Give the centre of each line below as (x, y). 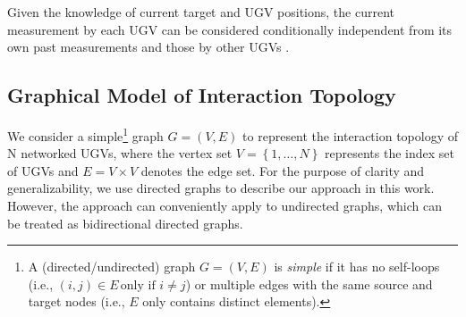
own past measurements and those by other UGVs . (148, 47)
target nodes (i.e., (76, 301)
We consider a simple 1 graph (85, 134)
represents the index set (390, 153)
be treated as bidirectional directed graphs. (125, 223)
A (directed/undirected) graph (112, 267)
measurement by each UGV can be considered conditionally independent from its (230, 29)
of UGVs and (43, 170)
